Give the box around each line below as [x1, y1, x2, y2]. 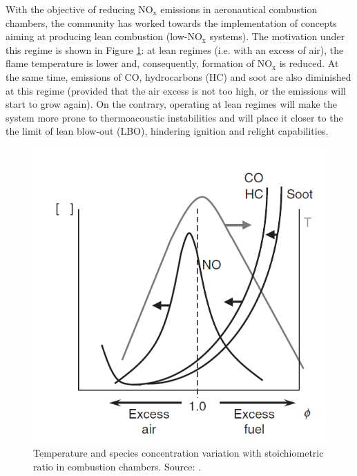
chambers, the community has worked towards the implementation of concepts [6, 15, 337, 30]
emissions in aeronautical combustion [160, 2, 318, 16]
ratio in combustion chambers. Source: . [33, 459, 201, 473]
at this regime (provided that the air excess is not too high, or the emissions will [6, 83, 346, 97]
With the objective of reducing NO [6, 2, 153, 16]
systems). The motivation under [209, 29, 345, 44]
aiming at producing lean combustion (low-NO [6, 29, 202, 44]
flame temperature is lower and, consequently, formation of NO [6, 56, 273, 70]
